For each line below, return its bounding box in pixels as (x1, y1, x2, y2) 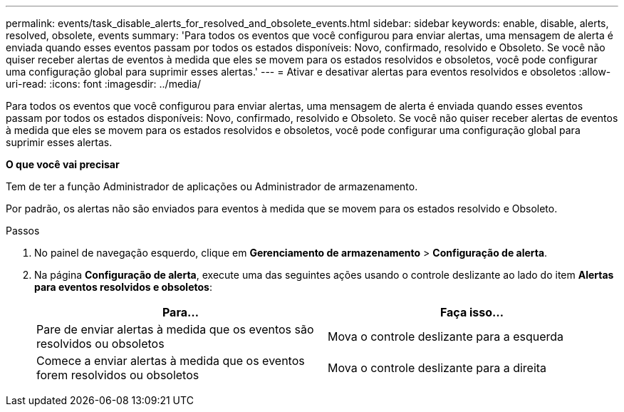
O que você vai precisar (6, 158, 120, 170)
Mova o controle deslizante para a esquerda (328, 329, 564, 344)
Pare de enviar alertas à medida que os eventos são (36, 322, 314, 336)
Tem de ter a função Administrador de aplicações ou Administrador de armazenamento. (6, 180, 418, 192)
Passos (6, 225, 40, 237)
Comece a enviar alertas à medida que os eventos (36, 354, 305, 368)
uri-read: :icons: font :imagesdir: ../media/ (6, 78, 201, 90)
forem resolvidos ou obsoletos (36, 368, 199, 382)
